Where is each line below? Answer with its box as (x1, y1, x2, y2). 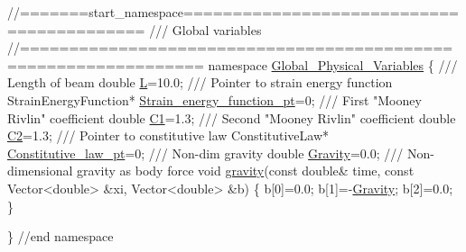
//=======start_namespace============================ (7, 3, 460, 21)
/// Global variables (149, 20, 262, 39)
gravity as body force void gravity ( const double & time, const (77, 161, 415, 180)
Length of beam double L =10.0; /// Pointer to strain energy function (7, 73, 393, 92)
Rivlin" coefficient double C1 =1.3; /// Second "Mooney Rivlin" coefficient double (7, 108, 456, 127)
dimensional (7, 161, 73, 180)
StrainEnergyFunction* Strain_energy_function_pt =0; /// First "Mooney (7, 90, 422, 109)
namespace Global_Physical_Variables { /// (208, 55, 458, 74)
